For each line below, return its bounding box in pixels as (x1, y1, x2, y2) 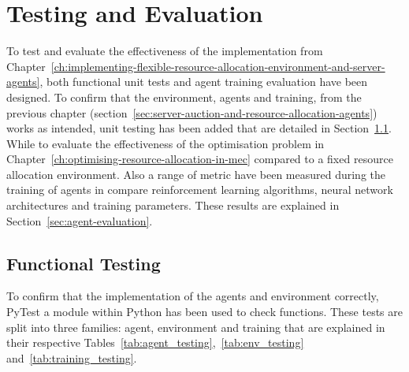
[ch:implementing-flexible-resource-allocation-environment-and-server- (50, 58, 385, 74)
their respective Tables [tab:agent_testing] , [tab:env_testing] (6, 334, 304, 351)
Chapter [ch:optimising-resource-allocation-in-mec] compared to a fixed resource (6, 151, 393, 167)
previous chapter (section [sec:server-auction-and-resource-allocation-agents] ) (6, 104, 377, 121)
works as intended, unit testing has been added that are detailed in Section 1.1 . (6, 120, 392, 136)
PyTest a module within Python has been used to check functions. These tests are (6, 303, 403, 320)
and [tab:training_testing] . (6, 349, 137, 366)
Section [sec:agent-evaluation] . (6, 212, 153, 229)
